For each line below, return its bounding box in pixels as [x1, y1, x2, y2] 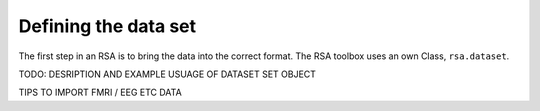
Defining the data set [18, 15, 197, 37]
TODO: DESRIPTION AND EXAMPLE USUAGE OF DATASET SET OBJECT [18, 68, 317, 80]
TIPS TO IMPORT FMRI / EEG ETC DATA [18, 86, 182, 99]
